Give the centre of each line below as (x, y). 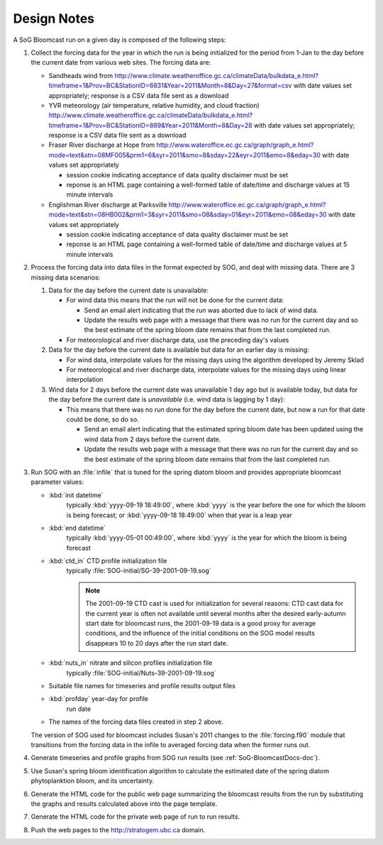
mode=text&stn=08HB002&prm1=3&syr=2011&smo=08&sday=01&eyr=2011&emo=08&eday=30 (188, 215)
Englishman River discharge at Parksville (108, 204)
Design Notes (54, 18)
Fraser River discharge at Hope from (102, 145)
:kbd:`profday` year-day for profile (99, 699)
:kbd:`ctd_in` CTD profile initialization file (108, 561)
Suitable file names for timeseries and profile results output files (142, 685)
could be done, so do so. (103, 419)
